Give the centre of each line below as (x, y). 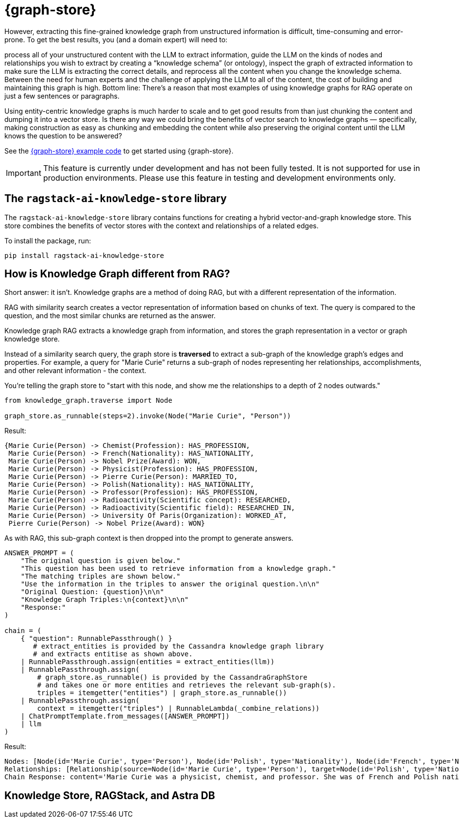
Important (24, 173)
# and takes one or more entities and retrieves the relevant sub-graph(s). (187, 685)
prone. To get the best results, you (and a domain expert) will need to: (116, 39)
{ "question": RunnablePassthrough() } (96, 639)
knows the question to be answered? (63, 136)
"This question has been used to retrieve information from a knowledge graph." (178, 569)
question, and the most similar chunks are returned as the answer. (110, 316)
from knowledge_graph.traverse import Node (88, 401)
